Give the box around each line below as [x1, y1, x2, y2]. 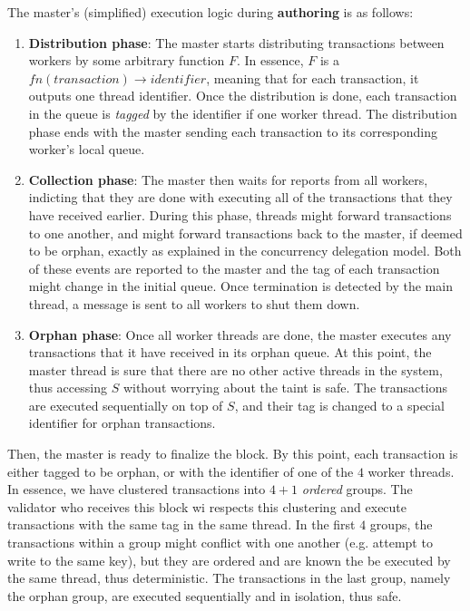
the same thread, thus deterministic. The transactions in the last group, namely [7, 568, 451, 587]
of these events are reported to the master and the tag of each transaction [28, 258, 440, 277]
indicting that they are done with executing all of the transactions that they [28, 188, 453, 207]
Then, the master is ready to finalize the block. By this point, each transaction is [7, 444, 458, 463]
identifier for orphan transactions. [28, 413, 216, 432]
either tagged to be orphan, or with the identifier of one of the [7, 461, 354, 480]
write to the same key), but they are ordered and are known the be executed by [7, 550, 451, 569]
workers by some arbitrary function [28, 51, 225, 70]
